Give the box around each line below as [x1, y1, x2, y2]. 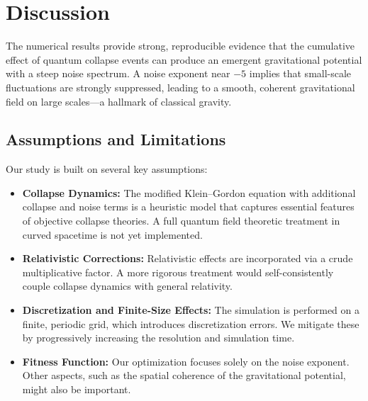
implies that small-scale [249, 66, 352, 81]
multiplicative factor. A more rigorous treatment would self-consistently [22, 264, 334, 279]
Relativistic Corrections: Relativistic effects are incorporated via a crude [22, 251, 353, 266]
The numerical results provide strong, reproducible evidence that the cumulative [6, 38, 355, 53]
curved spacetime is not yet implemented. [22, 227, 203, 242]
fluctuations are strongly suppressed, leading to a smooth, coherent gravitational [6, 79, 355, 94]
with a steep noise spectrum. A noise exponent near [6, 66, 230, 81]
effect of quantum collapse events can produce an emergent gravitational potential [6, 52, 362, 67]
